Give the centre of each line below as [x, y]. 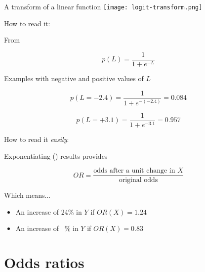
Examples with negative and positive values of [74, 78]
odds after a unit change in [134, 171]
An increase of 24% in [49, 211]
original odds [138, 180]
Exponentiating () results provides [56, 156]
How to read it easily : [37, 139]
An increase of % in [47, 228]
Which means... [27, 195]
